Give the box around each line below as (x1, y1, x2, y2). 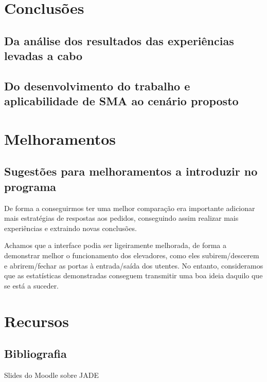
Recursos (4, 310, 69, 331)
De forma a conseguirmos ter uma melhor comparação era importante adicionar (4, 202, 255, 213)
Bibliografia (4, 346, 67, 361)
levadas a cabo (4, 48, 83, 64)
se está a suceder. (4, 280, 59, 291)
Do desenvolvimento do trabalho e (4, 78, 190, 93)
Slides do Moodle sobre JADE (4, 370, 99, 380)
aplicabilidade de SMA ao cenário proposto (4, 93, 239, 109)
